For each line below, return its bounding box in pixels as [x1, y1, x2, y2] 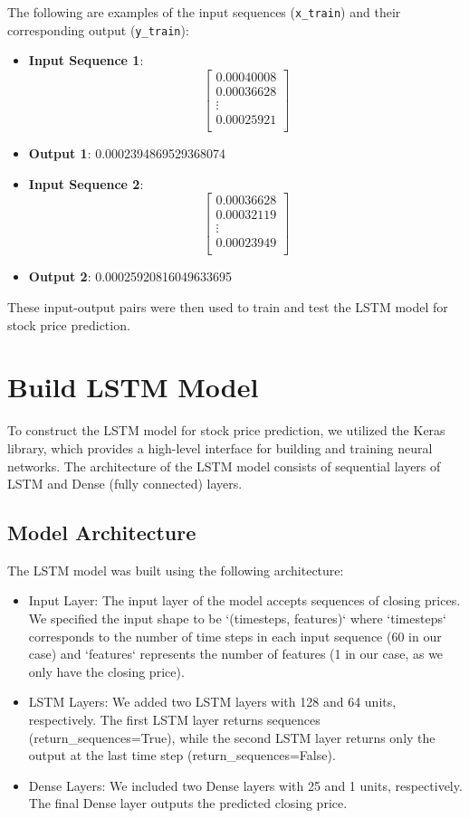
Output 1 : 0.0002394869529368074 [28, 144, 226, 163]
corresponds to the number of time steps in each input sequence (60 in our [28, 626, 442, 645]
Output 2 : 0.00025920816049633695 [28, 267, 233, 286]
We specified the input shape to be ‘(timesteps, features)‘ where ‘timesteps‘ [28, 609, 446, 628]
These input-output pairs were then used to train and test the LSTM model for [7, 298, 448, 316]
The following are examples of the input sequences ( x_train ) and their [7, 3, 401, 21]
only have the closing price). [28, 661, 185, 680]
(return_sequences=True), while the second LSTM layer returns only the [28, 728, 435, 747]
